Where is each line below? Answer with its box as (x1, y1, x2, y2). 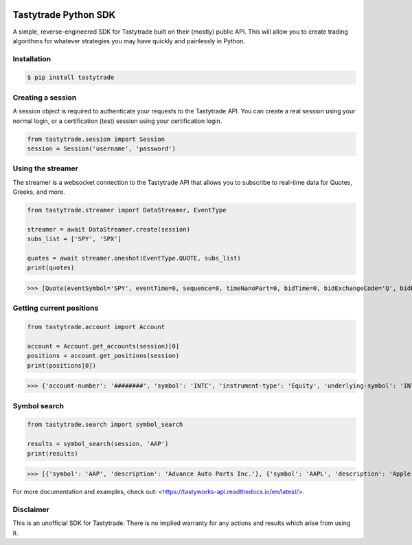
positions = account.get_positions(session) (27, 352, 180, 360)
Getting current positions (12, 303, 99, 313)
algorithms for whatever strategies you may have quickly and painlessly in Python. (12, 36, 246, 45)
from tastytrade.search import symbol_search (27, 421, 183, 429)
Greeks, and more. (12, 188, 65, 196)
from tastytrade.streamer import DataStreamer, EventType (27, 206, 227, 214)
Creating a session (12, 93, 77, 102)
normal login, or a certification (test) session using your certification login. (12, 117, 222, 125)
